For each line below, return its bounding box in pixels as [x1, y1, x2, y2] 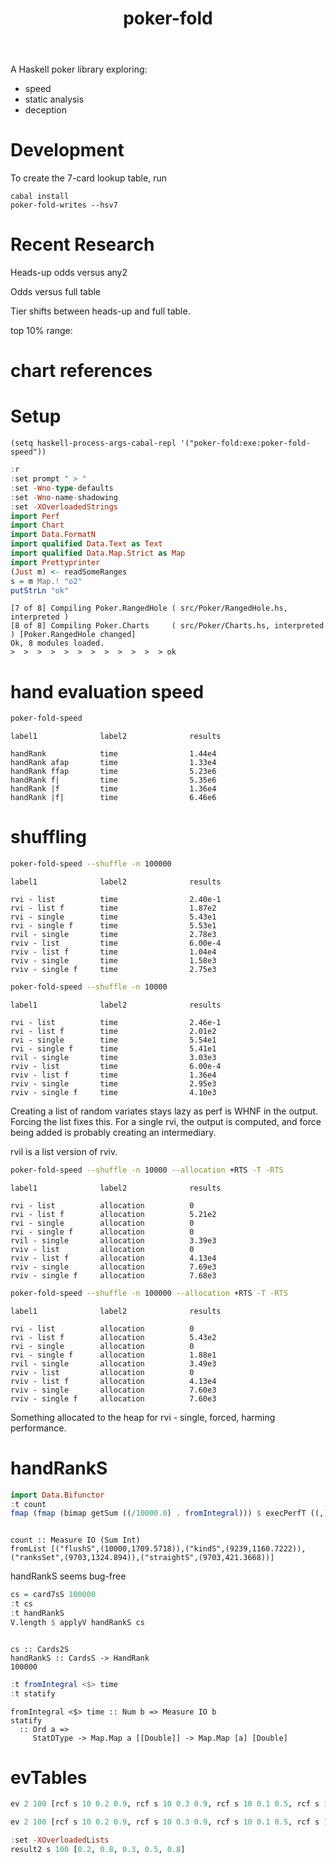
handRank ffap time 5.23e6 [10, 767, 217, 777]
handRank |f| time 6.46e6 [10, 793, 217, 803]
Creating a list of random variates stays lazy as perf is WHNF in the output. [10, 1105, 319, 1117]
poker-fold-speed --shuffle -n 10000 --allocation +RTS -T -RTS [10, 1165, 284, 1175]
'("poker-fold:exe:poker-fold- [180, 438, 311, 449]
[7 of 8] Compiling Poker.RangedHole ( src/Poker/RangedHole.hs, [10, 603, 288, 614]
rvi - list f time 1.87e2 [10, 903, 217, 914]
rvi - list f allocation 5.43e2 [10, 1332, 217, 1342]
